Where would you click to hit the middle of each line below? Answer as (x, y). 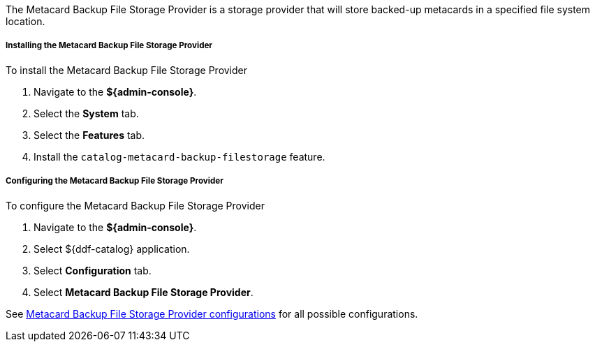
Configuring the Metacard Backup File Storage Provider (115, 181)
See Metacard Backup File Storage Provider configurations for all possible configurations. (212, 313)
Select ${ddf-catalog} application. (112, 249)
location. (25, 21)
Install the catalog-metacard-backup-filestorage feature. (179, 156)
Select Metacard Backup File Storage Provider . (144, 292)
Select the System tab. (86, 113)
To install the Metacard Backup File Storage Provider (127, 70)
